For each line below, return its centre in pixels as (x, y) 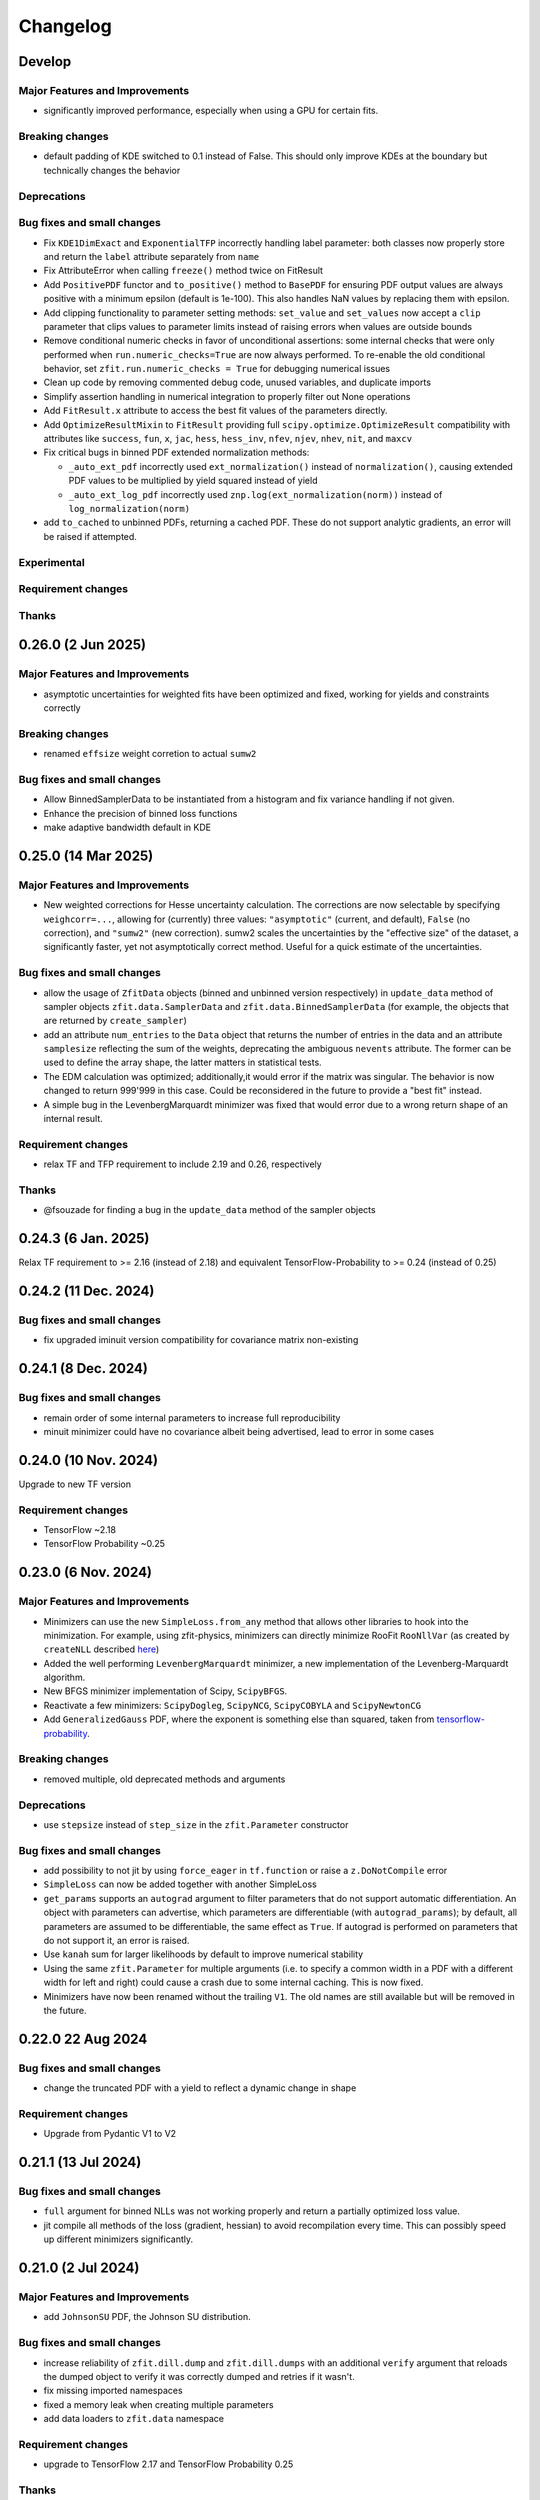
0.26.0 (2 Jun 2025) (82, 645)
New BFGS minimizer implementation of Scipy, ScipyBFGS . (165, 1691)
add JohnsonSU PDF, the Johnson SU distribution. (147, 2317)
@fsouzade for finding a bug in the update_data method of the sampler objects (209, 1210)
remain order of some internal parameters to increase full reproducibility (192, 1417)
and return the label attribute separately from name (151, 256)
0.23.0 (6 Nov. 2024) (85, 1572)
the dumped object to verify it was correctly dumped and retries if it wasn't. (199, 2376)
